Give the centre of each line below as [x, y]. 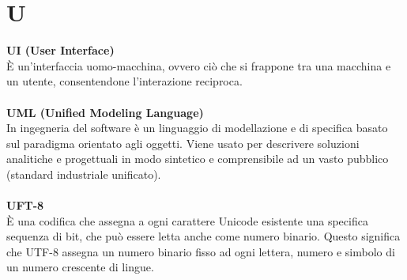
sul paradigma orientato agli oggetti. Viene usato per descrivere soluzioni [183, 143]
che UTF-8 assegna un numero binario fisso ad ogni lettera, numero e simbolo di [201, 251]
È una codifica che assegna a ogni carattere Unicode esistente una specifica [187, 220]
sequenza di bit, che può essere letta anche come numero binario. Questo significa [203, 236]
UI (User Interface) [60, 50]
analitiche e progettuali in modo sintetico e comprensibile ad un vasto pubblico [198, 159]
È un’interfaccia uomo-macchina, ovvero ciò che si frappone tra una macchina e [199, 65]
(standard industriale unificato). [84, 174]
